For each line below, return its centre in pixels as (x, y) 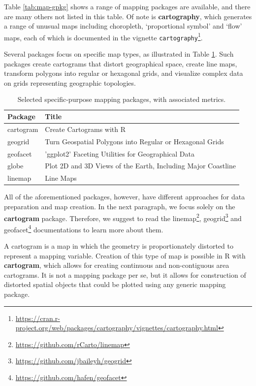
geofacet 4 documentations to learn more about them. (84, 228)
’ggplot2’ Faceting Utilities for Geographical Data (120, 153)
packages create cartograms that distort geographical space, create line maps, (121, 63)
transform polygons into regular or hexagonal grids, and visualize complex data (124, 73)
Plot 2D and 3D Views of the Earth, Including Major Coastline (140, 166)
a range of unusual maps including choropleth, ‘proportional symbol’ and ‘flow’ (123, 26)
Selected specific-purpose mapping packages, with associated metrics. (122, 99)
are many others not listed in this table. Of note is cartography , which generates (128, 16)
